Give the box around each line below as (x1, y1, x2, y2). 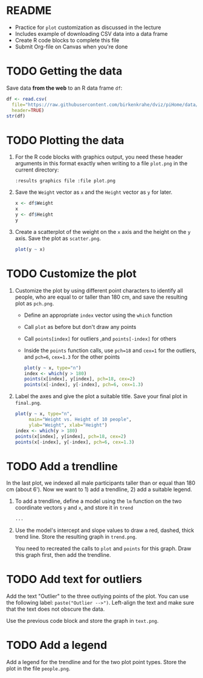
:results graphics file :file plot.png (14, 178, 116, 184)
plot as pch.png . (14, 299, 54, 307)
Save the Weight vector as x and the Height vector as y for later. (14, 188, 173, 196)
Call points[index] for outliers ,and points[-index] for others (24, 334, 176, 342)
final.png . (14, 399, 42, 407)
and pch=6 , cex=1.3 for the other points (24, 353, 120, 361)
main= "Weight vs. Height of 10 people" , (28, 416, 132, 422)
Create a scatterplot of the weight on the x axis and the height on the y (14, 228, 191, 235)
